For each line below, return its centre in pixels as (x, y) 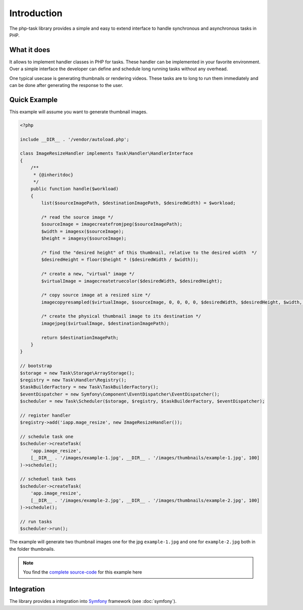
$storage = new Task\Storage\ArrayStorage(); (77, 373)
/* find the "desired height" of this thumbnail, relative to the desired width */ (149, 252)
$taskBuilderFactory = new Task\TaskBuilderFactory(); (89, 387)
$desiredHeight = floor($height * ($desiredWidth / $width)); (120, 260)
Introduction (36, 13)
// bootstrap (36, 366)
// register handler (45, 415)
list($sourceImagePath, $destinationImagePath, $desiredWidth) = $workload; (138, 203)
